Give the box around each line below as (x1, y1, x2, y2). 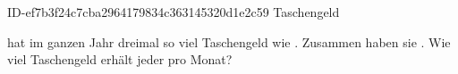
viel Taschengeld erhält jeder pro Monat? (7, 50, 233, 69)
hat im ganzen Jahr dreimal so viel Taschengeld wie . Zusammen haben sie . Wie (7, 32, 451, 51)
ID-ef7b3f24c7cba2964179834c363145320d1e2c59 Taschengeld (7, 3, 340, 21)
